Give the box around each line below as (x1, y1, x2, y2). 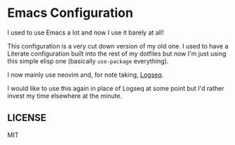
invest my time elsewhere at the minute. (7, 92, 123, 100)
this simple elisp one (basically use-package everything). (7, 56, 169, 65)
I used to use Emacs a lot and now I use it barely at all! (7, 28, 164, 37)
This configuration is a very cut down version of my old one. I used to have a (7, 42, 229, 50)
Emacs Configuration (7, 5, 133, 21)
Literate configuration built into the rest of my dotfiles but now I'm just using (7, 49, 227, 58)
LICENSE (7, 112, 47, 124)
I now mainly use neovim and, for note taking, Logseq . (7, 70, 164, 79)
